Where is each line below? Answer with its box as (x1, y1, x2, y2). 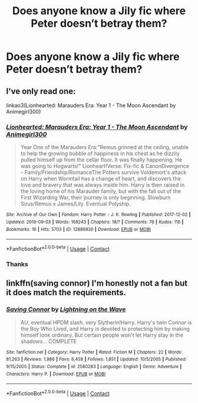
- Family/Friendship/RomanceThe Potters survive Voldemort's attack (20, 169, 187, 176)
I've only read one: (6, 86, 76, 96)
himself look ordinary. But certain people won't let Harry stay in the (20, 331, 184, 338)
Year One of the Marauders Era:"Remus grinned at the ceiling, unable (20, 144, 189, 151)
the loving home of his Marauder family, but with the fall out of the (20, 188, 181, 195)
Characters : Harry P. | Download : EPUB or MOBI (6, 371, 106, 377)
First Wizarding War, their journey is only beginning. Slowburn (20, 194, 171, 201)
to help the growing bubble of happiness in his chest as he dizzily (20, 150, 180, 157)
